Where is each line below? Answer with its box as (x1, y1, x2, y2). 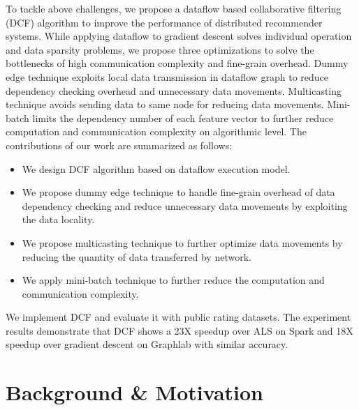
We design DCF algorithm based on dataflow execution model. (22, 161, 291, 176)
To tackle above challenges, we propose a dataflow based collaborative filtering (6, 1, 342, 15)
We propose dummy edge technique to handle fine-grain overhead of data (22, 185, 335, 199)
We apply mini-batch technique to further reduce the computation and (22, 273, 325, 287)
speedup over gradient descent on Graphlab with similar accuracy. (6, 337, 288, 351)
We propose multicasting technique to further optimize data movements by (22, 235, 343, 250)
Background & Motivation (6, 378, 264, 407)
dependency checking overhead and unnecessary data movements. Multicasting (6, 83, 342, 98)
